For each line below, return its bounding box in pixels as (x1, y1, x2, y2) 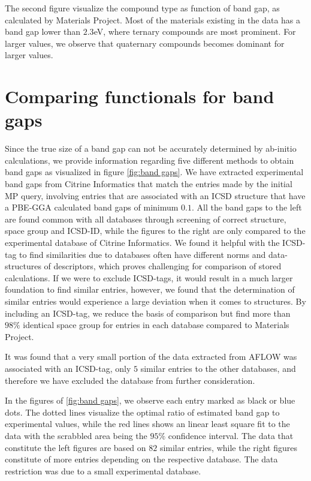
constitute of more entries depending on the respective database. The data (5, 453, 278, 465)
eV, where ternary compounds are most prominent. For (93, 25, 296, 38)
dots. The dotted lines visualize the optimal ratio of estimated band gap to (5, 405, 280, 418)
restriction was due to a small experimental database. (5, 464, 201, 477)
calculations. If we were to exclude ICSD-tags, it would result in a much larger (5, 271, 293, 284)
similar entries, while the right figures (159, 441, 297, 453)
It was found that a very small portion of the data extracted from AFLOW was (5, 350, 297, 363)
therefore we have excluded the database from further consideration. (5, 374, 255, 386)
